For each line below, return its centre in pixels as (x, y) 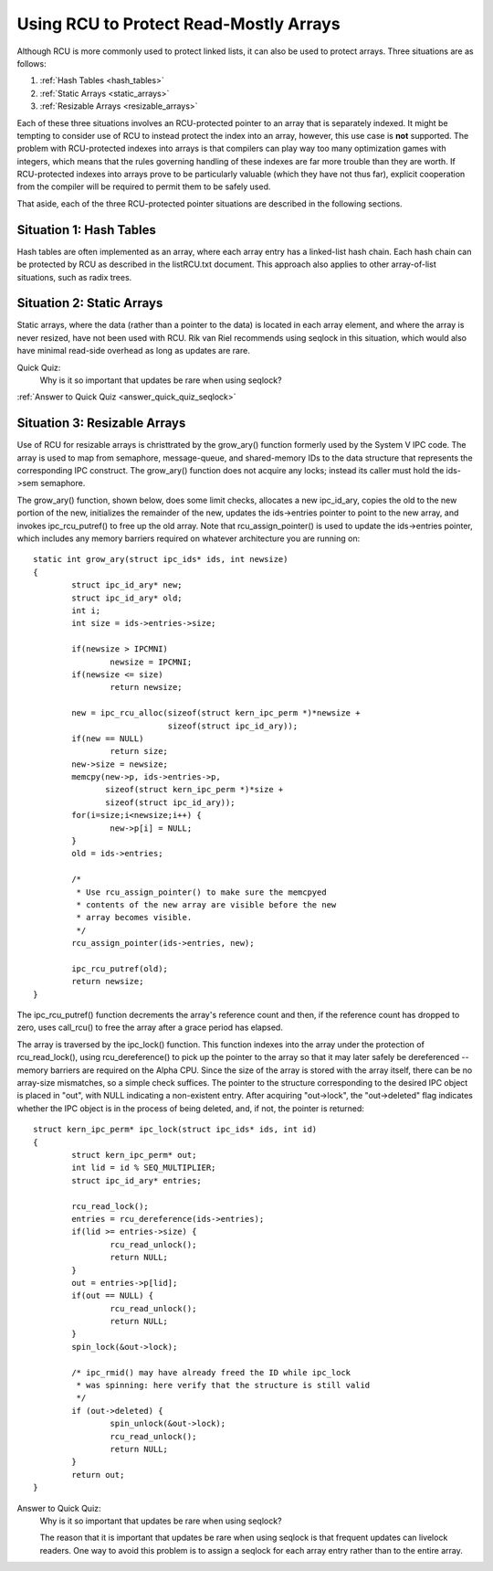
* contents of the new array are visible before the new (206, 904)
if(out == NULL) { (113, 1296)
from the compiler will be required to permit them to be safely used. (144, 186)
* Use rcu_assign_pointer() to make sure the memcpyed (202, 892)
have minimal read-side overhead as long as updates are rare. (133, 351)
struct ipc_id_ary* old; (127, 598)
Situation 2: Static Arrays (90, 303)
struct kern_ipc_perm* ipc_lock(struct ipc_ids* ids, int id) (175, 1130)
